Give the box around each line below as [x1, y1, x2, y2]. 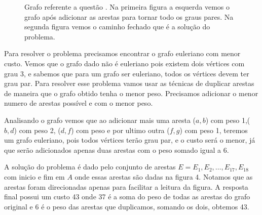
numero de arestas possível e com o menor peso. [4, 98, 153, 108]
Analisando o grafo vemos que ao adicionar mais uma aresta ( [4, 114, 196, 125]
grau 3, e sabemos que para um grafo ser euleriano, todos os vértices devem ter [4, 68, 249, 78]
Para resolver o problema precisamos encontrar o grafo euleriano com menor [4, 48, 241, 59]
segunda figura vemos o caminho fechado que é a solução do [24, 21, 210, 32]
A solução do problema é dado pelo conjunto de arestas [4, 161, 176, 172]
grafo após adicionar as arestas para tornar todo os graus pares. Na [24, 11, 234, 22]
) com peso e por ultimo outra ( [71, 124, 170, 135]
